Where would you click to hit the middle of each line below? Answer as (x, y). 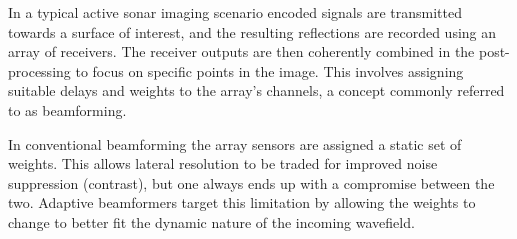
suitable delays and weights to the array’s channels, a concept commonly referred (256, 90)
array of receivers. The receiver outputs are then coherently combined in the (241, 51)
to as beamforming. (67, 109)
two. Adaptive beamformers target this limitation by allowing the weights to (242, 202)
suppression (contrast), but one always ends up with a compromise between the (251, 182)
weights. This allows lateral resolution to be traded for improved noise (223, 163)
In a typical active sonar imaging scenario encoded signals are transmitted (235, 12)
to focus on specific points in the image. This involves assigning (269, 70)
